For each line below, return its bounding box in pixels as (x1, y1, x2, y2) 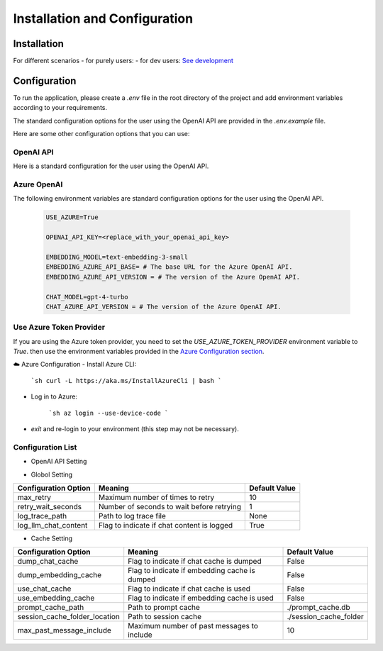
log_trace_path (17, 511, 67, 521)
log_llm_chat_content (17, 520, 88, 530)
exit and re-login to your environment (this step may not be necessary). (30, 425, 239, 433)
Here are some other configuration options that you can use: (13, 130, 190, 138)
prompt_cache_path (17, 603, 84, 613)
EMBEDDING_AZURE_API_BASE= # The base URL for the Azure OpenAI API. (45, 263, 293, 271)
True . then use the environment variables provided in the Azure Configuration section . (13, 347, 265, 356)
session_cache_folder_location (17, 612, 120, 622)
